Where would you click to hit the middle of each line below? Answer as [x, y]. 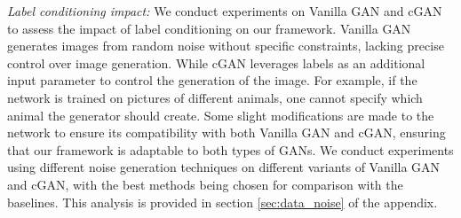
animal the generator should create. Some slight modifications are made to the [221, 115]
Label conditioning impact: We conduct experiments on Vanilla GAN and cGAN [225, 11]
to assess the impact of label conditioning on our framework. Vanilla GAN [209, 28]
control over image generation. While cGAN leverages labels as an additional [216, 62]
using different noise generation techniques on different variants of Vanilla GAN [224, 167]
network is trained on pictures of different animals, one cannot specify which [215, 97]
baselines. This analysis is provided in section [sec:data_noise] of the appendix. [223, 202]
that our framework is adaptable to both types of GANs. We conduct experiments [230, 149]
